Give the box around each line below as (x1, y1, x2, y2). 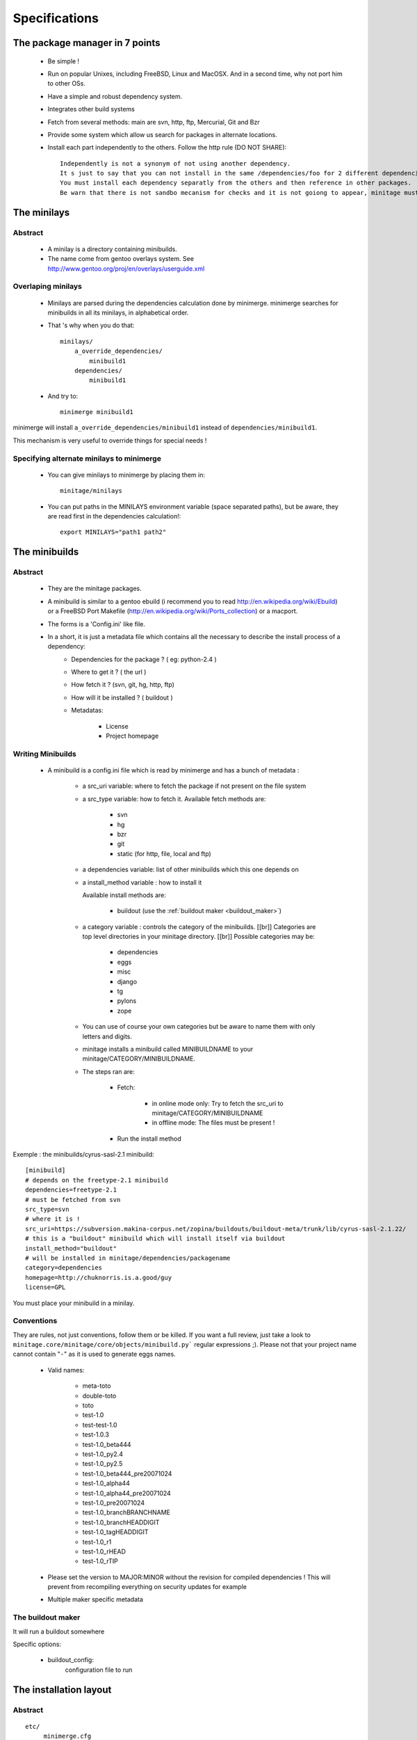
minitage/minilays (60, 487, 123, 495)
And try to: (47, 392, 79, 400)
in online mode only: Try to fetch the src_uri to (152, 1099, 284, 1107)
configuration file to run (65, 1666, 133, 1674)
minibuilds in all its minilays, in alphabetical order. (47, 308, 189, 317)
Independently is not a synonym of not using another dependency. (60, 159, 291, 167)
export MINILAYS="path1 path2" (60, 528, 167, 536)
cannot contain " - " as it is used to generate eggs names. (13, 1350, 177, 1359)
